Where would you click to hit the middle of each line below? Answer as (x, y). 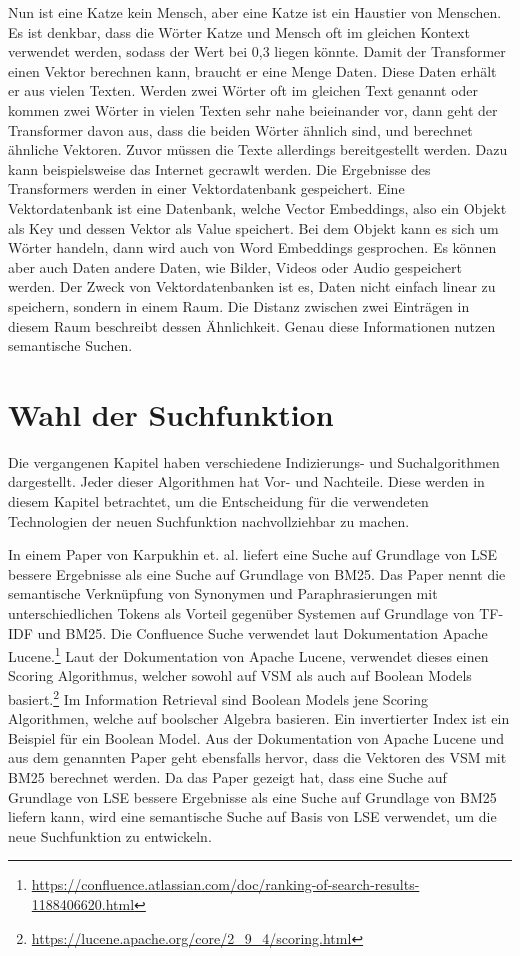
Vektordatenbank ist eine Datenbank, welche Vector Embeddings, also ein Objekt (257, 207)
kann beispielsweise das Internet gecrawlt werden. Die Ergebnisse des (219, 168)
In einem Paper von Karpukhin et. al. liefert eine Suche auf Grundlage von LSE (252, 554)
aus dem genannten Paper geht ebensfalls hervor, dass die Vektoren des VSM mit (257, 757)
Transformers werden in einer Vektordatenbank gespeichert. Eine (206, 188)
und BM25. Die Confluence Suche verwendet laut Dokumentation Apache (262, 632)
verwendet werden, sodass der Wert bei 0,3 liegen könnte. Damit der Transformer (257, 51)
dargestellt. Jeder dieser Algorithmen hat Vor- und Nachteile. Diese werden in (246, 481)
